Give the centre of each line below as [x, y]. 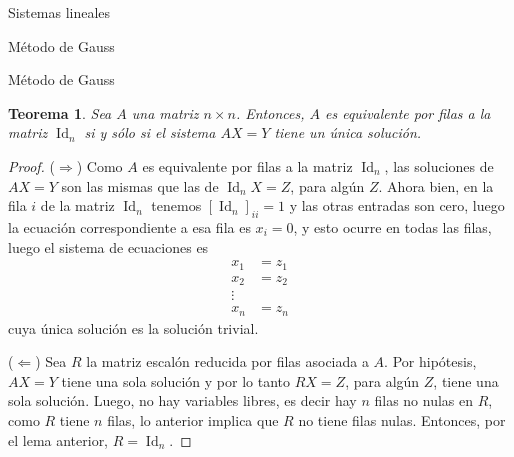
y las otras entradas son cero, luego [397, 205]
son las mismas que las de [140, 185]
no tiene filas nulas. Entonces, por [402, 420]
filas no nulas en [424, 400]
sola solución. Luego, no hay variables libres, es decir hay [182, 400]
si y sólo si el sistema [150, 132]
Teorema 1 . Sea [60, 112]
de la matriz [77, 205]
